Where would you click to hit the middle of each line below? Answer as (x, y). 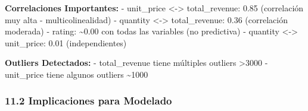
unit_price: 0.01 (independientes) (66, 42)
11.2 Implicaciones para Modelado (88, 101)
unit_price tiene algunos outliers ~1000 (77, 74)
